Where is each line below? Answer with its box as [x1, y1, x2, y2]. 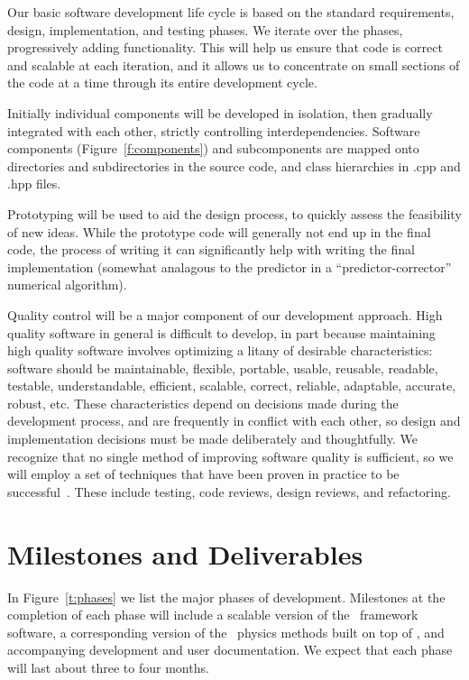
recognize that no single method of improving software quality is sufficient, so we [7, 446, 454, 465]
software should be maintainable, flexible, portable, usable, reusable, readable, [7, 358, 438, 377]
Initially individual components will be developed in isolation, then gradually [7, 103, 433, 122]
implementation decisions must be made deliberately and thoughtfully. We [7, 429, 418, 448]
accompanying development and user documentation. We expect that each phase [7, 640, 453, 659]
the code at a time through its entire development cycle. [7, 73, 317, 92]
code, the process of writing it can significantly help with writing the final [7, 240, 415, 259]
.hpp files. [7, 174, 61, 193]
